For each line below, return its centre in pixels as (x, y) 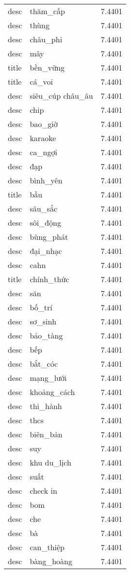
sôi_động (45, 223)
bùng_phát (49, 237)
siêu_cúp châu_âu (61, 96)
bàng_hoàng (51, 561)
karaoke (43, 138)
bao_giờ (44, 124)
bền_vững (47, 67)
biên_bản (46, 434)
